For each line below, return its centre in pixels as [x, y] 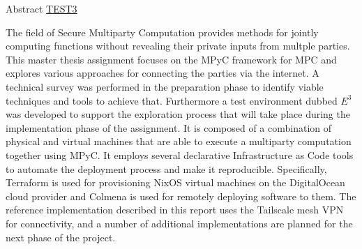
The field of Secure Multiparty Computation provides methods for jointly [162, 32]
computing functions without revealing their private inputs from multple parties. [178, 46]
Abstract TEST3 [42, 8]
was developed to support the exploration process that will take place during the [178, 114]
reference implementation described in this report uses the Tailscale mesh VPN [175, 210]
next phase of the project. [61, 237]
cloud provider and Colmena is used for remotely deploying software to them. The [181, 196]
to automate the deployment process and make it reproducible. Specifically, [166, 168]
